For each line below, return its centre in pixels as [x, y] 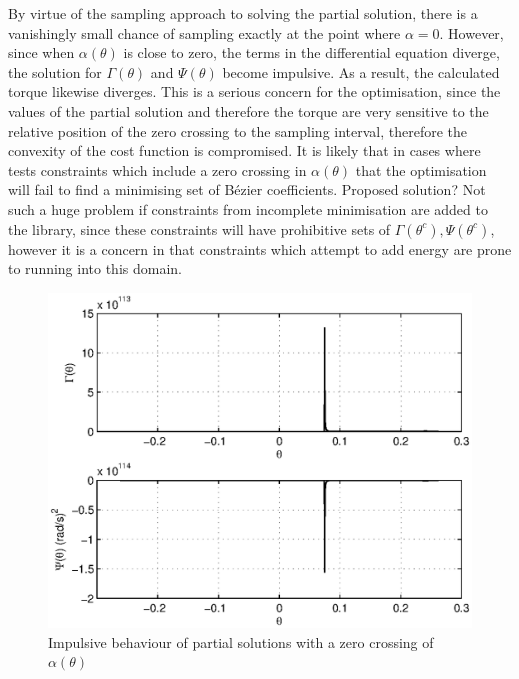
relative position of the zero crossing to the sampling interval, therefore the [238, 130]
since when [41, 52]
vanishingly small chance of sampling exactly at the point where [204, 32]
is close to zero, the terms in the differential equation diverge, [311, 52]
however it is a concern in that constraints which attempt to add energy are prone [260, 248]
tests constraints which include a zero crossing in [157, 169]
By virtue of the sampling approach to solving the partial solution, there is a [243, 13]
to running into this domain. [95, 268]
